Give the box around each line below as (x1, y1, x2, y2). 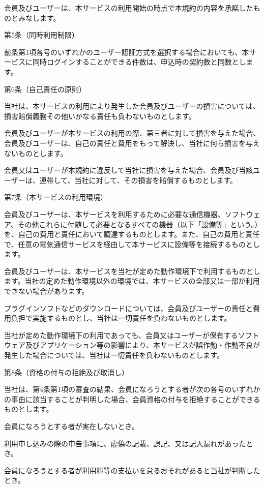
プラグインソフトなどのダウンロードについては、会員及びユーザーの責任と (4, 302, 253, 313)
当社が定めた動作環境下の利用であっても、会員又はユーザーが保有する (4, 329, 238, 340)
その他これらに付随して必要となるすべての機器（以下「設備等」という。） (17, 219, 258, 229)
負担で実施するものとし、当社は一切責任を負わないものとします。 (11, 313, 231, 323)
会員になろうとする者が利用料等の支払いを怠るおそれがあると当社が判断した (4, 465, 260, 475)
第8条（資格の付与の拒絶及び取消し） (4, 367, 129, 377)
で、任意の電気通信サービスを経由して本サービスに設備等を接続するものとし (4, 238, 260, 249)
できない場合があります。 (4, 286, 89, 296)
